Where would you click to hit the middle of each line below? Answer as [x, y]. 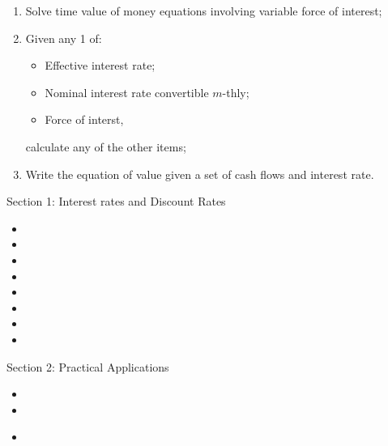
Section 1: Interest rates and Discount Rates [116, 201]
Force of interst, [84, 119]
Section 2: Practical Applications [88, 366]
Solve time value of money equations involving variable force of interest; [204, 11]
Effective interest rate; [100, 65]
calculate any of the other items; [106, 146]
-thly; [236, 92]
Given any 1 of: [64, 38]
